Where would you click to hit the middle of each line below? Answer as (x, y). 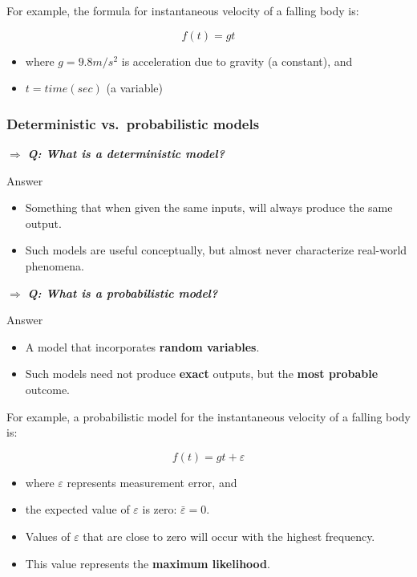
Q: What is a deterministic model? (126, 153)
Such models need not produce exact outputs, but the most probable (202, 374)
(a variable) (134, 88)
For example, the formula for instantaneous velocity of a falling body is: (183, 10)
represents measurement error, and (152, 482)
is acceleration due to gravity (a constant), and (237, 61)
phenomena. (55, 265)
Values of (48, 536)
